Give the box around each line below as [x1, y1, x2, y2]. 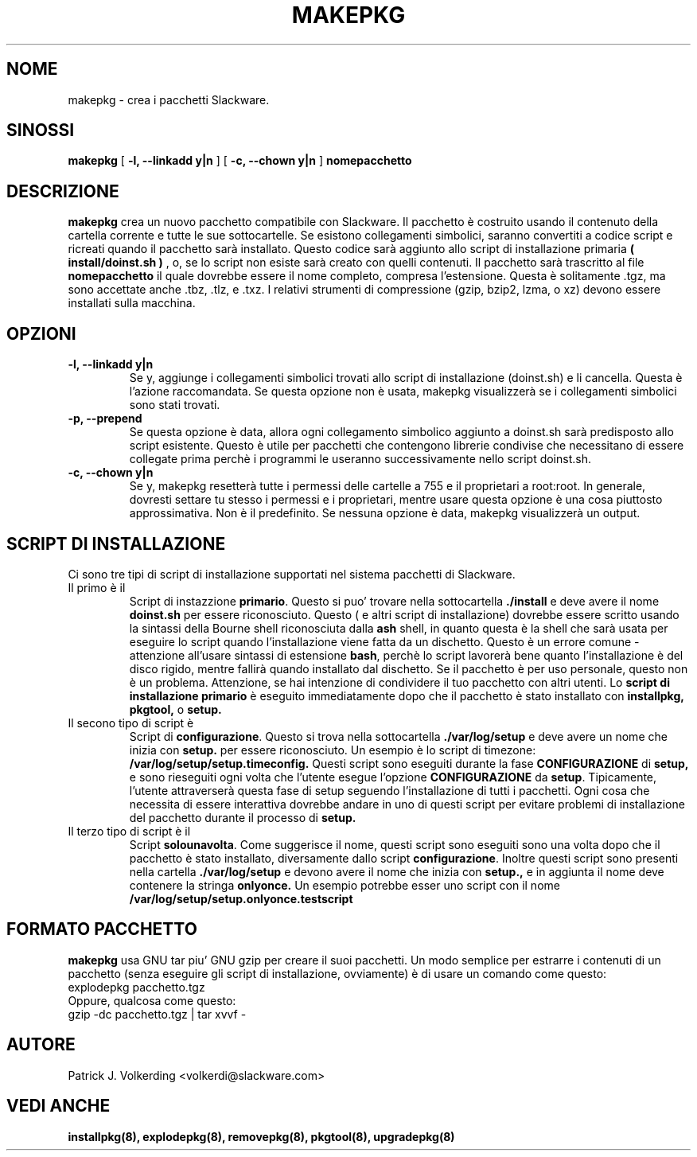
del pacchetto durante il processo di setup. [129, 810, 356, 824]
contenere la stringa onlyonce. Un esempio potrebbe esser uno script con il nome [129, 878, 560, 892]
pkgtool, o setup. [129, 702, 222, 716]
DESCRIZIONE [6, 181, 119, 201]
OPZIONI [6, 323, 76, 344]
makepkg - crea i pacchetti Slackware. [68, 92, 270, 107]
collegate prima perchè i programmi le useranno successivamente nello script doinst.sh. [129, 452, 591, 466]
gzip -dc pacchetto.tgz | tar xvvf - [68, 1007, 247, 1021]
